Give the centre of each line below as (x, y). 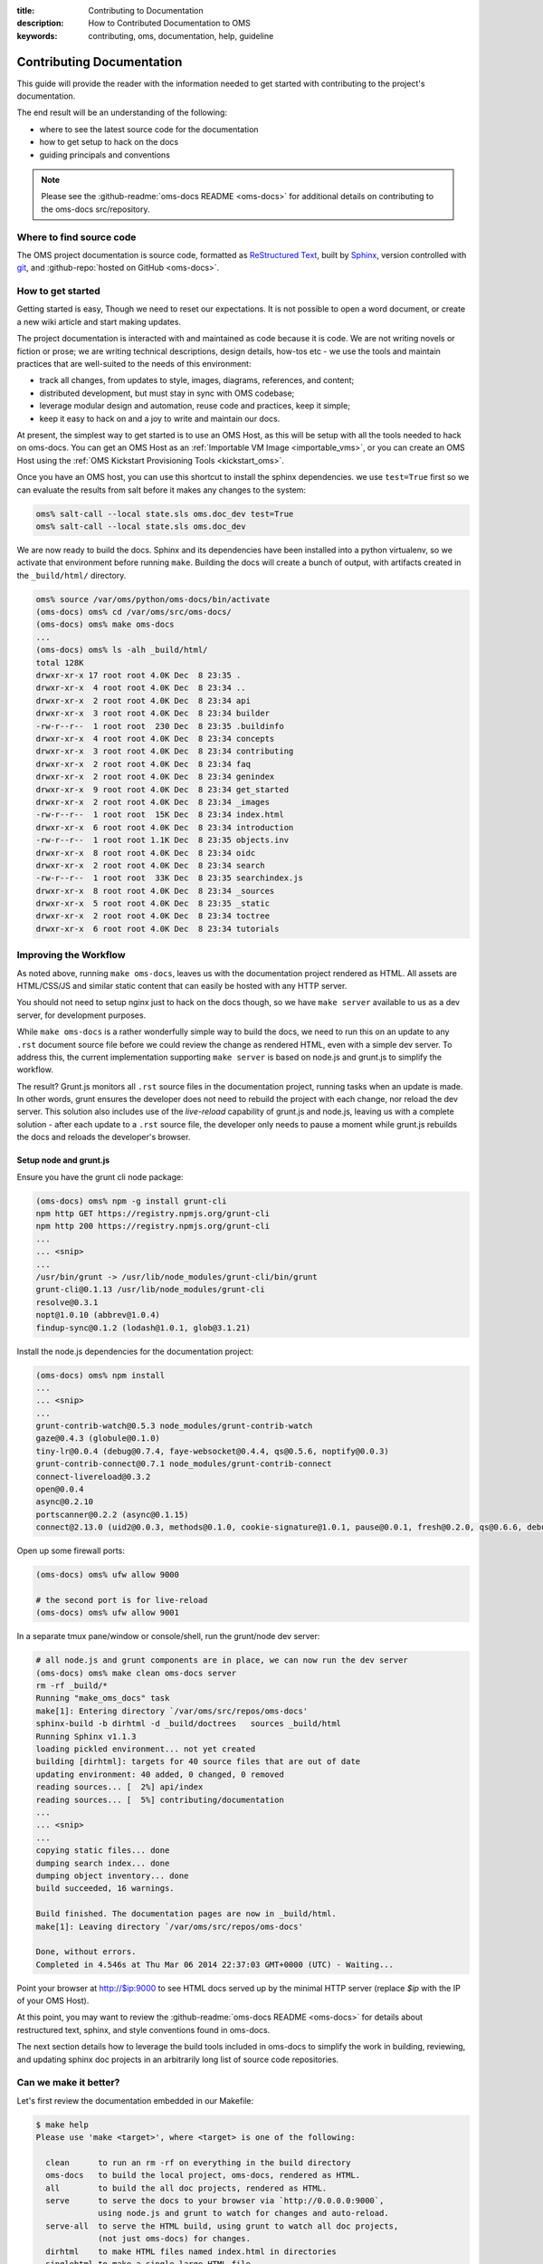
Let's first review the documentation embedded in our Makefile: (135, 2100)
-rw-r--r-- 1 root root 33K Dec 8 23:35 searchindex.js (169, 878)
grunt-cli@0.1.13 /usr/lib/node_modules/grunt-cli (151, 1290)
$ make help (62, 2125)
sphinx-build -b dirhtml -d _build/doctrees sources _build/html (189, 1724)
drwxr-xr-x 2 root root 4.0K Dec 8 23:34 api (143, 700)
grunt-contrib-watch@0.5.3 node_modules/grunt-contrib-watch (174, 1426)
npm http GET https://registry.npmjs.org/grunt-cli (153, 1214)
